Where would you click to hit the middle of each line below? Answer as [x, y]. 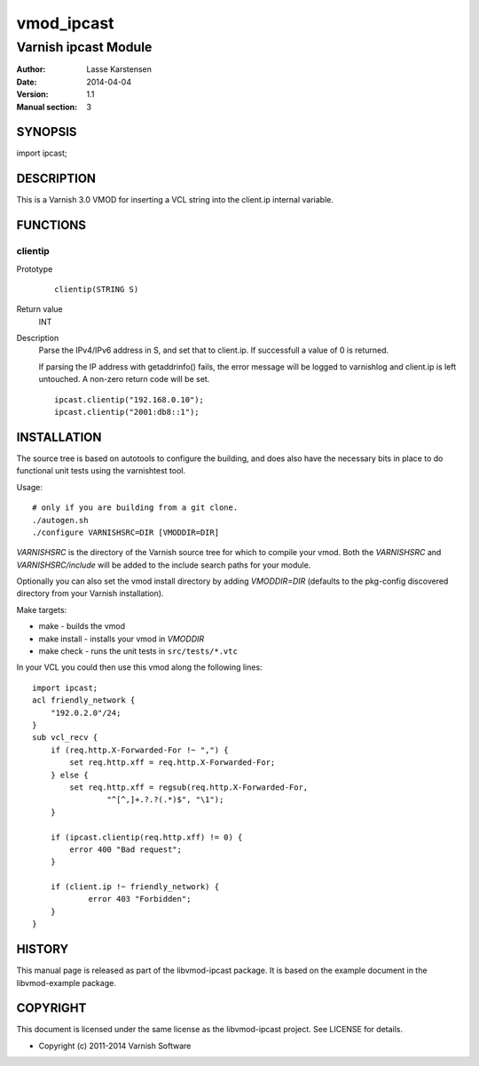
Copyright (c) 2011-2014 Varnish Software [115, 1046]
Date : [27, 82]
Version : [32, 94]
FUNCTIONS [51, 225]
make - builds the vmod [82, 626]
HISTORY [43, 949]
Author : [31, 69]
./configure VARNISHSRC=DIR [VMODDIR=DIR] [126, 532]
